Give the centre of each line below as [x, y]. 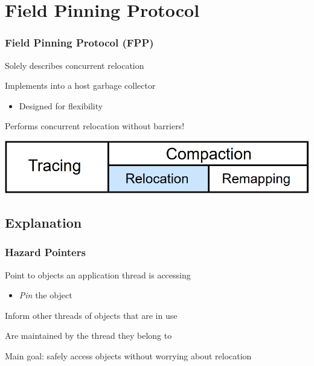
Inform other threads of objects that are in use [91, 315]
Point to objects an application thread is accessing [98, 274]
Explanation [43, 223]
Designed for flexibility [61, 105]
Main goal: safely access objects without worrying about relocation [128, 356]
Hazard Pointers [45, 252]
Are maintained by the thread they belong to [88, 335]
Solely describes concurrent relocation [75, 65]
